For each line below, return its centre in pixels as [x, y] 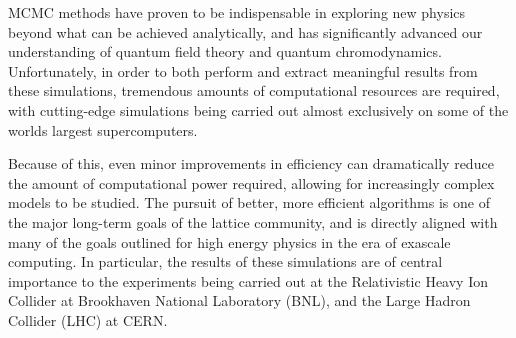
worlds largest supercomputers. [103, 129]
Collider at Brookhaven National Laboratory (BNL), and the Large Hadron [239, 300]
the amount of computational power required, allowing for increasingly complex [251, 182]
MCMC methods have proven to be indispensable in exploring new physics [237, 12]
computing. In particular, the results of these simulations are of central [225, 261]
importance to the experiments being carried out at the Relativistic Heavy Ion [248, 280]
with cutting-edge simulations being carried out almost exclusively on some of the [258, 109]
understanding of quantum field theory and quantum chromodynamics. [225, 51]
